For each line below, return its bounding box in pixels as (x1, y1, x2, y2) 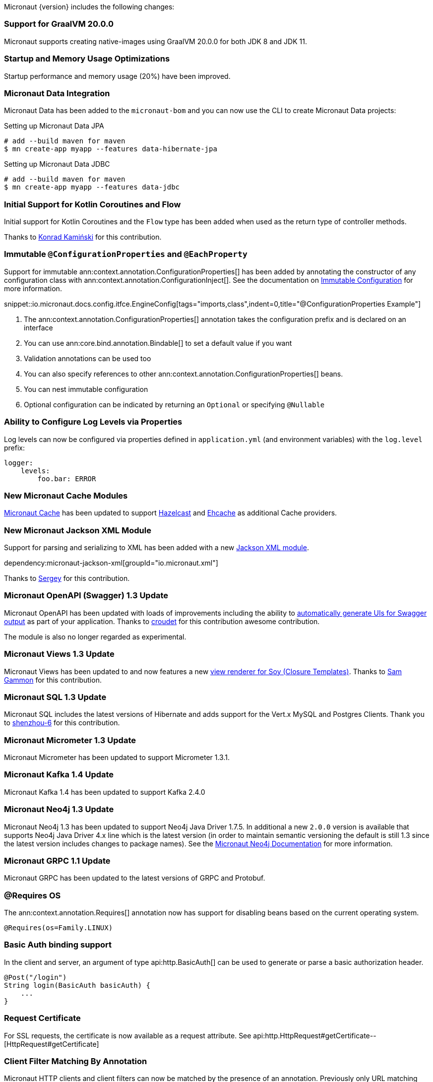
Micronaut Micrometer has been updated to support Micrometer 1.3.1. (4, 753, 230, 762)
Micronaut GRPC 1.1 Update (4, 855, 111, 866)
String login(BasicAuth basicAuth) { (4, 981, 151, 989)
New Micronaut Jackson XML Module (4, 525, 151, 535)
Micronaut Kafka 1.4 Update (4, 769, 114, 780)
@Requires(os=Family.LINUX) (4, 924, 113, 932)
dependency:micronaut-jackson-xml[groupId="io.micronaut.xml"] (4, 559, 218, 567)
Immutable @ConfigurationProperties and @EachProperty (4, 249, 247, 259)
